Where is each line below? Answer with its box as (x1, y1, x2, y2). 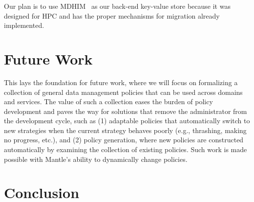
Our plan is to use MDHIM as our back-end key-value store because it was (4, 1, 231, 11)
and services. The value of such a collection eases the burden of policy (4, 96, 213, 107)
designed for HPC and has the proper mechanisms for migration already (4, 10, 220, 21)
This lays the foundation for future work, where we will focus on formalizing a (4, 77, 238, 87)
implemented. (4, 20, 44, 30)
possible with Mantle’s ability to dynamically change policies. (4, 154, 188, 164)
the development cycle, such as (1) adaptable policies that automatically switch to (4, 115, 250, 126)
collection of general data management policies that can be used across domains (4, 87, 243, 97)
